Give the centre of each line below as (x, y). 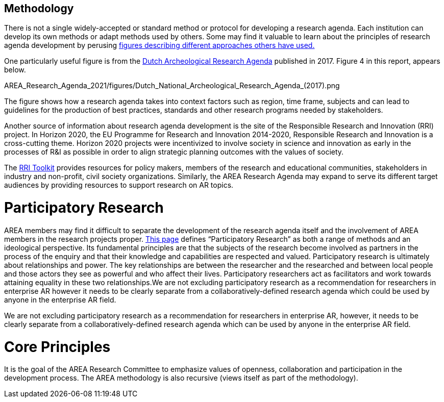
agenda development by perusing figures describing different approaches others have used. (159, 45)
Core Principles (57, 347)
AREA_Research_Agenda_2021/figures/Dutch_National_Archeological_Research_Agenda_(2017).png (172, 86)
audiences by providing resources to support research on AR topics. (119, 185)
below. (15, 70)
